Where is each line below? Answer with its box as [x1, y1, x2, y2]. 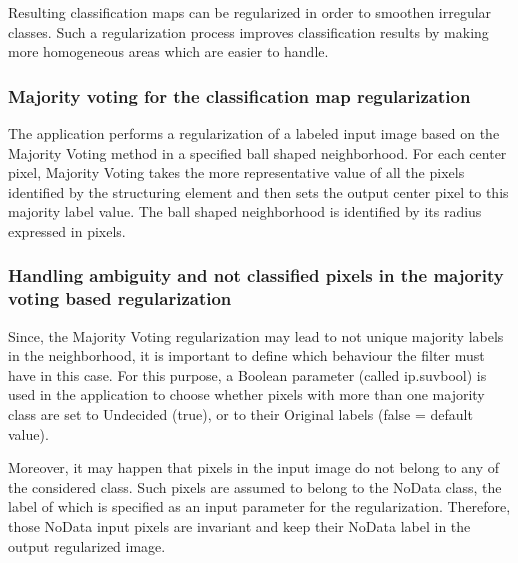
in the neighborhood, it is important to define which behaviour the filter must [8, 345, 485, 366]
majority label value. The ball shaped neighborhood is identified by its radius [8, 201, 482, 222]
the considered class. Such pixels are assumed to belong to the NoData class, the [8, 476, 502, 497]
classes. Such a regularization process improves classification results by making [8, 21, 489, 42]
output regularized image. [8, 535, 166, 556]
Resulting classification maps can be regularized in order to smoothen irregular [8, 2, 492, 22]
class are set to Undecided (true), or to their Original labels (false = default [8, 404, 473, 425]
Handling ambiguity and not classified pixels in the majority [8, 263, 504, 288]
